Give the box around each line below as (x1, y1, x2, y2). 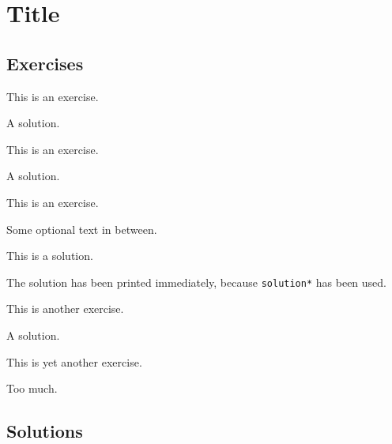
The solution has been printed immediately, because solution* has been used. (6, 273, 386, 290)
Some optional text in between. (6, 220, 157, 237)
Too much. (6, 380, 58, 397)
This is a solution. (6, 247, 93, 264)
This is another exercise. (6, 300, 124, 317)
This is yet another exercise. (6, 353, 142, 370)
